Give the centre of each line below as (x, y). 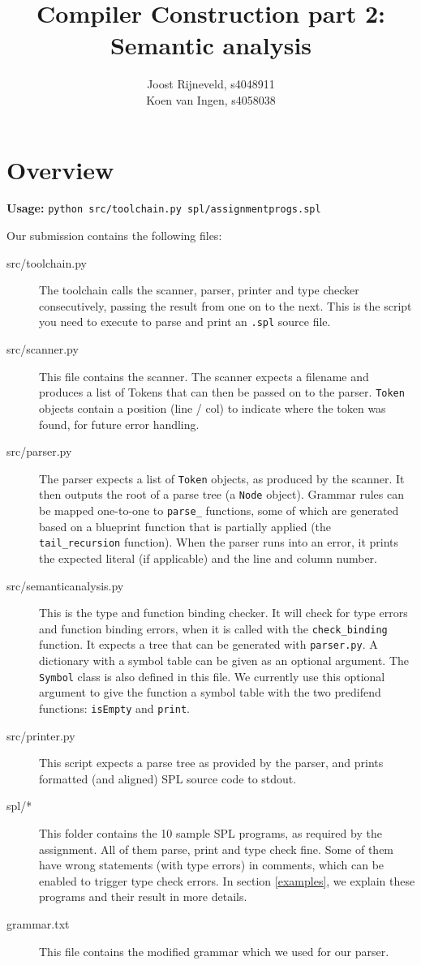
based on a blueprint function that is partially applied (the (185, 526)
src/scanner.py (43, 349)
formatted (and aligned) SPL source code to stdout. (168, 778)
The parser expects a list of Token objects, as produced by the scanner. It (222, 478)
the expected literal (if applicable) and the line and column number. (208, 558)
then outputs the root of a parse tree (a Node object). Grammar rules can (221, 494)
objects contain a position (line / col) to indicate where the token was (213, 407)
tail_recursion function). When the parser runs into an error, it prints (219, 542)
